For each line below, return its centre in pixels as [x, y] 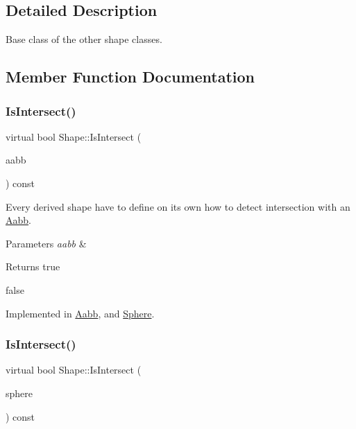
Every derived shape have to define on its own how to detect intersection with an [178, 206]
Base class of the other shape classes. [84, 39]
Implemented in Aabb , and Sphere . [80, 313]
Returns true [33, 266]
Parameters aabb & [46, 243]
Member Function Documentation [130, 77]
